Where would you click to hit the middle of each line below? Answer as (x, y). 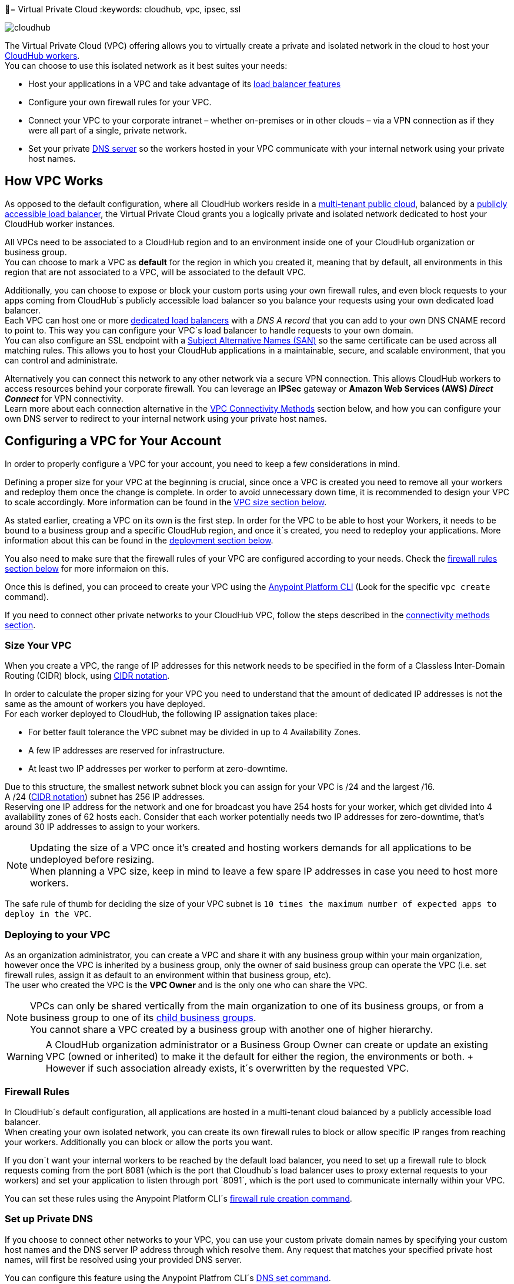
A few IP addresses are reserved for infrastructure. (127, 751)
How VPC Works (54, 181)
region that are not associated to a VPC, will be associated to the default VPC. (156, 272)
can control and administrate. (61, 360)
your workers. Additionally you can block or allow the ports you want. (139, 1142)
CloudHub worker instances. (60, 224)
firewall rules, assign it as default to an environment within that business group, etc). (168, 975)
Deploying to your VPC (58, 934)
